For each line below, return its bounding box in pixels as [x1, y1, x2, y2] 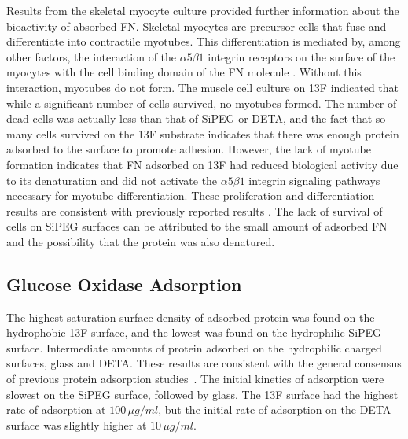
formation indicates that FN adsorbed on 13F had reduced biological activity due [6, 156, 399, 172]
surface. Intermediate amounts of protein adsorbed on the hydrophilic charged [6, 339, 382, 356]
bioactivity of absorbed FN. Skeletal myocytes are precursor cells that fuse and [6, 17, 387, 34]
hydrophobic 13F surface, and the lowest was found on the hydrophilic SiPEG [6, 324, 382, 341]
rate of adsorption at [6, 401, 106, 418]
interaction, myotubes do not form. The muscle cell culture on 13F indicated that [6, 79, 399, 95]
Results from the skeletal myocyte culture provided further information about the [6, 2, 399, 18]
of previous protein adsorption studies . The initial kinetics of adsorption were [6, 371, 384, 387]
